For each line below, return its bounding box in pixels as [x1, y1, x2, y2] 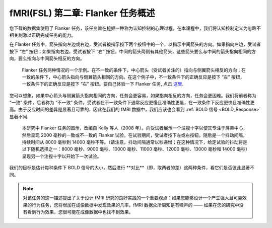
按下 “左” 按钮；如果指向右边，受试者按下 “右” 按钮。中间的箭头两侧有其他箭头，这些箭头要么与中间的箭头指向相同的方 [9, 48, 256, 54]
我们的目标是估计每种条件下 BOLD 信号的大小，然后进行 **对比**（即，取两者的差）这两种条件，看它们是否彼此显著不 [9, 165, 254, 171]
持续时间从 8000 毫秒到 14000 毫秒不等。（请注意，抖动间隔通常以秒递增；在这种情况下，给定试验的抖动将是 [22, 139, 248, 145]
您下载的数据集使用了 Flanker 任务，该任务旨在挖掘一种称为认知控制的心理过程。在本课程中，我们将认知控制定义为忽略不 [9, 25, 261, 31]
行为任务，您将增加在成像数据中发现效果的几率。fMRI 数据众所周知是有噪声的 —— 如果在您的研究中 [31, 202, 239, 208]
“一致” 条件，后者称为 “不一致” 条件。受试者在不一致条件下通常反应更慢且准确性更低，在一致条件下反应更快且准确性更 [9, 100, 255, 106]
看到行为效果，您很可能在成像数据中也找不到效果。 [27, 209, 133, 215]
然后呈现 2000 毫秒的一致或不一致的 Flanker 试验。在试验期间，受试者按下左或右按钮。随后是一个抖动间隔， [22, 132, 248, 138]
